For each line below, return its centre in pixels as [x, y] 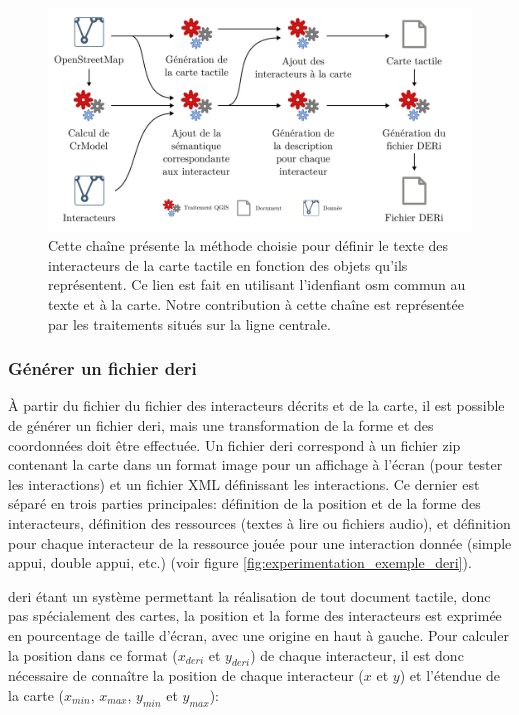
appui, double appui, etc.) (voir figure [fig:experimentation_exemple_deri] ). [240, 562]
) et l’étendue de [450, 675]
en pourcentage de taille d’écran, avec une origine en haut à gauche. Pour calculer [258, 634]
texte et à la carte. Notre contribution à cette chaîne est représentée [256, 303]
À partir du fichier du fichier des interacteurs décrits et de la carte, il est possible [256, 405]
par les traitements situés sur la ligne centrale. [189, 323]
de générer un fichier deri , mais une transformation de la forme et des [221, 424]
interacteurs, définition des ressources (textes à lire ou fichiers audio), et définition [259, 522]
